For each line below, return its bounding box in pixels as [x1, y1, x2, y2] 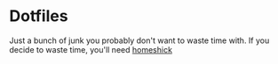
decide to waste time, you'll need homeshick [9, 44, 173, 54]
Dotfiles [9, 6, 68, 26]
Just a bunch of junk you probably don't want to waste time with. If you [9, 35, 270, 46]
